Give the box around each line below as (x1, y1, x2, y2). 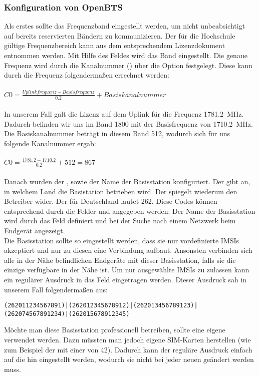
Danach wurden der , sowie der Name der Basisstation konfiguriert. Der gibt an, (4, 176, 250, 187)
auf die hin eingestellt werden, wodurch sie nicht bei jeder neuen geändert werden (4, 354, 254, 364)
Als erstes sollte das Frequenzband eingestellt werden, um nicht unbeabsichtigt (4, 21, 245, 31)
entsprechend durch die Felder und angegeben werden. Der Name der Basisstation (4, 205, 255, 216)
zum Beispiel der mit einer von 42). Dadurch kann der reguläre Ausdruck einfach (4, 344, 252, 354)
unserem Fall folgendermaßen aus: (4, 284, 108, 294)
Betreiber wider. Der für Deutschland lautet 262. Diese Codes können (4, 196, 217, 206)
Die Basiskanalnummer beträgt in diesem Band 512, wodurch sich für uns (4, 128, 230, 139)
